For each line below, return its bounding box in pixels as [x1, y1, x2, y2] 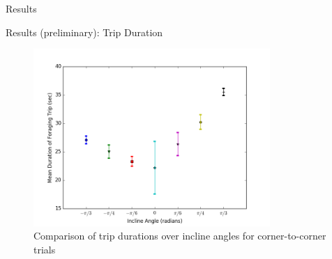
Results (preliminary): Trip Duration [6, 24, 163, 39]
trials [33, 242, 56, 256]
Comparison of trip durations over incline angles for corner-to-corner [33, 228, 326, 243]
